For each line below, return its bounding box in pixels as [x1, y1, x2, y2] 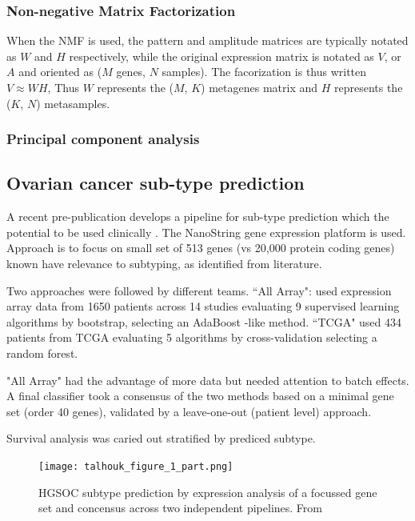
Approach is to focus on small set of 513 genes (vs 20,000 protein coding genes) [6, 239, 395, 256]
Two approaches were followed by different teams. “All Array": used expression [6, 282, 392, 299]
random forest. [6, 344, 78, 361]
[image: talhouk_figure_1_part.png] [38, 460, 233, 472]
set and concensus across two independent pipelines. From [38, 499, 322, 516]
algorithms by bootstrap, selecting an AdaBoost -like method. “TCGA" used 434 [6, 313, 402, 330]
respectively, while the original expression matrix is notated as [69, 47, 374, 64]
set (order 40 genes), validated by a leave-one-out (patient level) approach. [6, 403, 372, 419]
